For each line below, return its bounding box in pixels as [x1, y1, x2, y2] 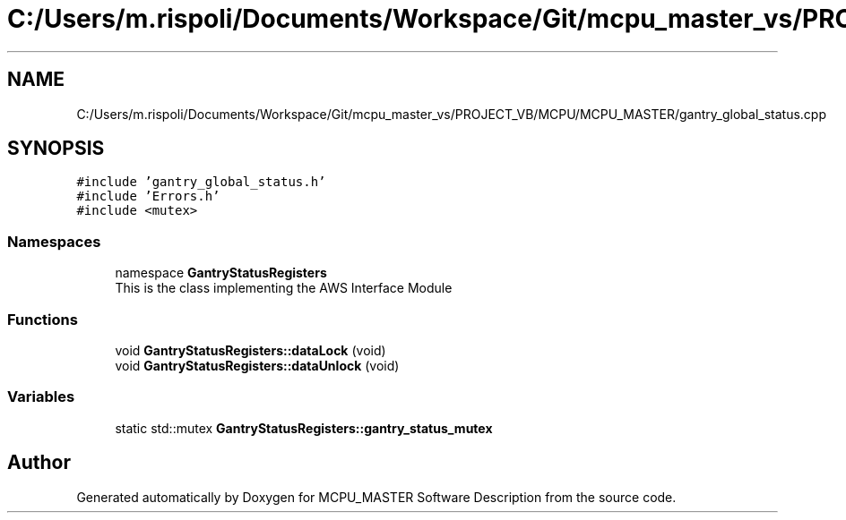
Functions [7, 310, 78, 328]
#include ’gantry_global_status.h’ [76, 175, 326, 190]
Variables [7, 388, 75, 406]
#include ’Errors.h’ [76, 189, 220, 204]
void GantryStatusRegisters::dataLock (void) [115, 342, 386, 358]
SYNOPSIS [7, 137, 105, 160]
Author [7, 451, 71, 474]
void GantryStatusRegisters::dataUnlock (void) [115, 357, 400, 373]
